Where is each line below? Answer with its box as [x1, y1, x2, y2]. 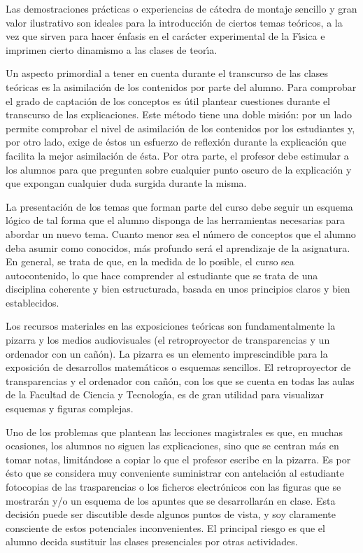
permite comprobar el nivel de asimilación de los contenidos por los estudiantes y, [6, 120, 355, 135]
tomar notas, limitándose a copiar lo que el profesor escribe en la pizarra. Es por [6, 451, 351, 466]
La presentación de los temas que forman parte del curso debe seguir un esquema [6, 199, 353, 213]
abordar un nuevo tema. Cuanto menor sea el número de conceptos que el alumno [6, 226, 356, 241]
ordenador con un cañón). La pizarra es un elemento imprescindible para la [6, 346, 328, 360]
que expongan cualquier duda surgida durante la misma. [6, 176, 247, 190]
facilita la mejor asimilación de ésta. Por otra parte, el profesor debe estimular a [6, 148, 349, 162]
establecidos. [6, 295, 59, 309]
